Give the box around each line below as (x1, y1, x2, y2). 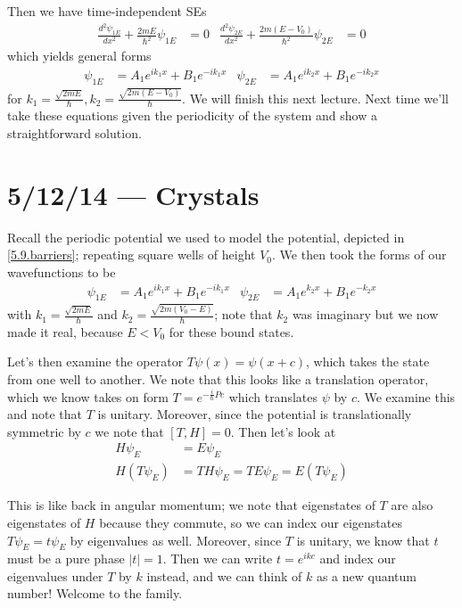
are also (391, 496, 433, 514)
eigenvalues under (7, 566, 103, 585)
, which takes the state (306, 352, 430, 371)
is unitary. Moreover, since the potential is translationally (97, 405, 412, 423)
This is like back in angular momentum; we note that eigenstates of (7, 496, 375, 514)
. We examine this (356, 387, 456, 406)
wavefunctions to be (7, 262, 116, 281)
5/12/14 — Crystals (7, 176, 260, 212)
